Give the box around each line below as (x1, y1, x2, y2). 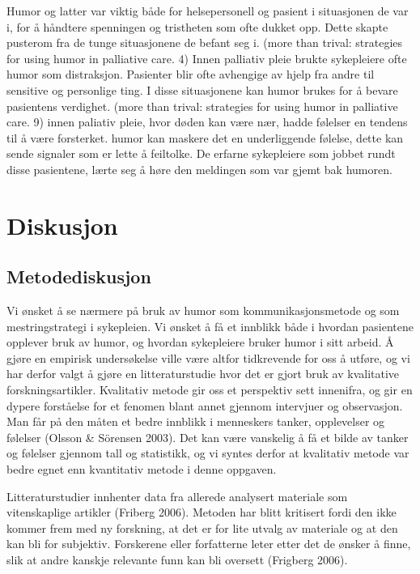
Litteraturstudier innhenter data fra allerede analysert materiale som (6, 487, 348, 504)
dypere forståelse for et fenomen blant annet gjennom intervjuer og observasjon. (6, 397, 403, 414)
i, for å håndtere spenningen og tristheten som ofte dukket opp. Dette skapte (6, 18, 388, 35)
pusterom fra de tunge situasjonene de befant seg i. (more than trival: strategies (6, 34, 403, 51)
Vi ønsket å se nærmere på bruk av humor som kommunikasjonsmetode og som (6, 302, 400, 319)
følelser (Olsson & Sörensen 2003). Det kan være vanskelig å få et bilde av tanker (6, 428, 409, 445)
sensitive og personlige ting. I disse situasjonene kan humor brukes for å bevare (6, 81, 398, 98)
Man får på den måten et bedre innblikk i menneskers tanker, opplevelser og (6, 413, 385, 430)
